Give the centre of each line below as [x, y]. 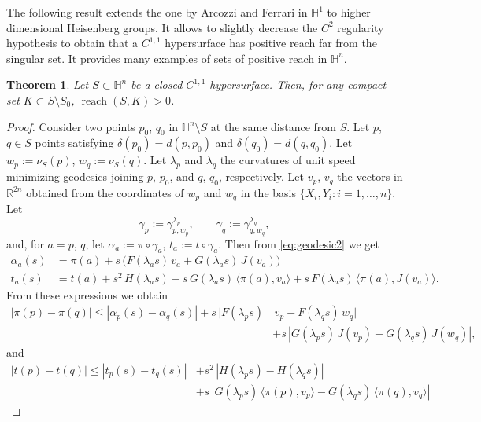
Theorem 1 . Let [48, 84]
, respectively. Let [261, 176]
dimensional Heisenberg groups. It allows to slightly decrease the [162, 27]
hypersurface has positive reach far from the [271, 43]
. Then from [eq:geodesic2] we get [299, 243]
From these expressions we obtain [87, 294]
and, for [25, 243]
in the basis [268, 192]
